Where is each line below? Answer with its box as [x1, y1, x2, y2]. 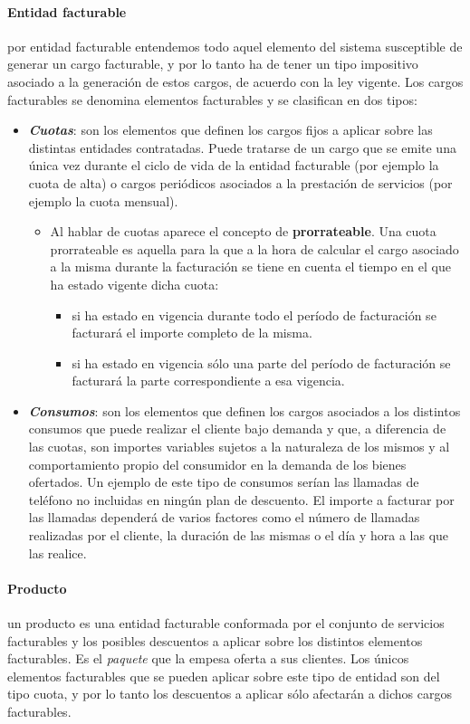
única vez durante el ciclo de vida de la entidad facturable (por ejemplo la [28, 156, 439, 175]
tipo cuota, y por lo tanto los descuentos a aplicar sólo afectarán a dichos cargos [7, 684, 452, 703]
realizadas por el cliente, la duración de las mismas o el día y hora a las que [28, 526, 449, 545]
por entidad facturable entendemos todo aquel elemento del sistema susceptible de [7, 36, 463, 55]
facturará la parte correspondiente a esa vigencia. [72, 371, 345, 390]
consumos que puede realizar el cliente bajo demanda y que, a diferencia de [28, 419, 446, 438]
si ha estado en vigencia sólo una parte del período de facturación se [72, 353, 451, 372]
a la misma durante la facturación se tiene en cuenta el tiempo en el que [50, 257, 451, 276]
